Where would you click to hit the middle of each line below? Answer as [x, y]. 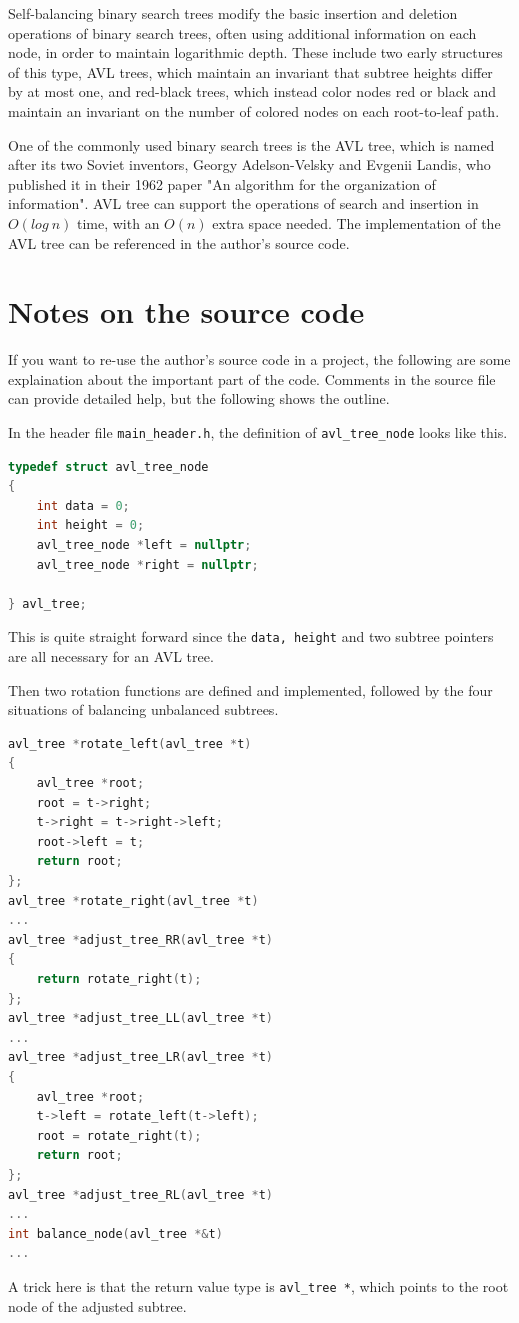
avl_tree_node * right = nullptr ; [147, 564]
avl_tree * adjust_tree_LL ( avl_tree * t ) [140, 1018]
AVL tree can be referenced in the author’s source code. [179, 242]
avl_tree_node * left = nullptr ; [144, 545]
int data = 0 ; [83, 505]
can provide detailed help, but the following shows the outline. [199, 398]
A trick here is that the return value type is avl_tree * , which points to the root [258, 1285]
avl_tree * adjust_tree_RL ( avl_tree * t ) [140, 1194]
